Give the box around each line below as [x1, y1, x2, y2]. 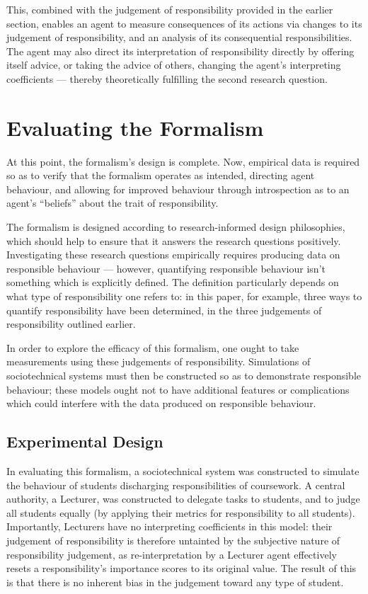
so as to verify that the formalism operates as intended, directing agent [6, 168, 315, 183]
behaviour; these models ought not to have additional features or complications [6, 382, 350, 396]
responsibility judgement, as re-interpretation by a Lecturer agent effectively [6, 547, 337, 561]
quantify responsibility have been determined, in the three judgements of [6, 302, 322, 317]
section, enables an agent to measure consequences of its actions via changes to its [6, 16, 362, 30]
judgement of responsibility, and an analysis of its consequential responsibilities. [6, 30, 352, 45]
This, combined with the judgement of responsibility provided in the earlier [6, 2, 333, 16]
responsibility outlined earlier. [6, 316, 136, 331]
